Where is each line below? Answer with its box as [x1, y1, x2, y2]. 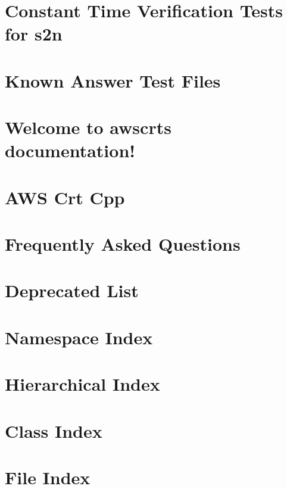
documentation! [5, 138, 136, 163]
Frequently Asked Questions [5, 232, 241, 256]
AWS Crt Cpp [5, 185, 125, 209]
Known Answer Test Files [5, 68, 221, 92]
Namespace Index [5, 325, 153, 349]
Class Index [5, 418, 102, 443]
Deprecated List [5, 278, 139, 303]
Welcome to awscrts [5, 115, 171, 139]
